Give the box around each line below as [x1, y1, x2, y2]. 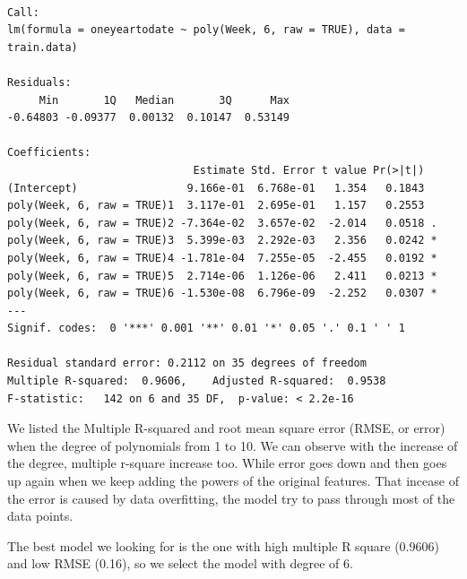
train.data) [7, 40, 78, 54]
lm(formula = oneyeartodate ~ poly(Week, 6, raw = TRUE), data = [7, 23, 405, 37]
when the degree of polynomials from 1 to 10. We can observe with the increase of [7, 436, 458, 454]
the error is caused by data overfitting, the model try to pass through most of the [7, 488, 455, 507]
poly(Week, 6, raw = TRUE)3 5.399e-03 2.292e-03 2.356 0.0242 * [7, 234, 437, 247]
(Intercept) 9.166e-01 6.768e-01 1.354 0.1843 [7, 181, 425, 194]
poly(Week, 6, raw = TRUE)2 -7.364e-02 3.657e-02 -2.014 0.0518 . [7, 216, 437, 229]
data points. [7, 506, 74, 525]
